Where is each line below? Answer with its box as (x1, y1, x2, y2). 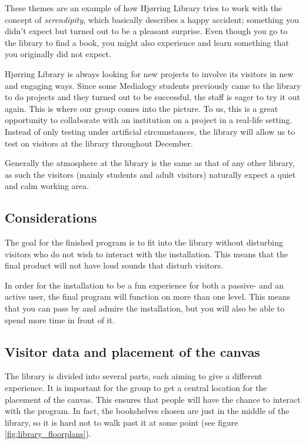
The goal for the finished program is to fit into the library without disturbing (5, 236, 284, 248)
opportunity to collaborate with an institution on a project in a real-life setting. (5, 114, 292, 126)
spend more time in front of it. (5, 313, 115, 326)
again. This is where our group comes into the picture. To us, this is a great (5, 102, 278, 114)
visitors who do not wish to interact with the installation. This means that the (5, 247, 288, 260)
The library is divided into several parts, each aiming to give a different (5, 370, 262, 382)
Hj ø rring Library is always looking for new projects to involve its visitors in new (5, 67, 294, 79)
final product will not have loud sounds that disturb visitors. (5, 259, 224, 271)
